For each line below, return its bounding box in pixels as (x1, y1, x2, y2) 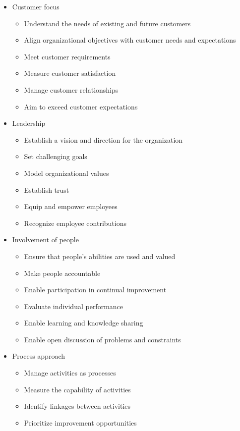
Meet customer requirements (24, 51, 111, 61)
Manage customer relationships (24, 84, 119, 95)
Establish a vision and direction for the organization (24, 134, 183, 145)
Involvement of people (12, 234, 79, 245)
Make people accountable (24, 268, 101, 278)
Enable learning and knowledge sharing (24, 318, 143, 328)
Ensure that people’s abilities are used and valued (24, 251, 176, 261)
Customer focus (12, 1, 60, 11)
